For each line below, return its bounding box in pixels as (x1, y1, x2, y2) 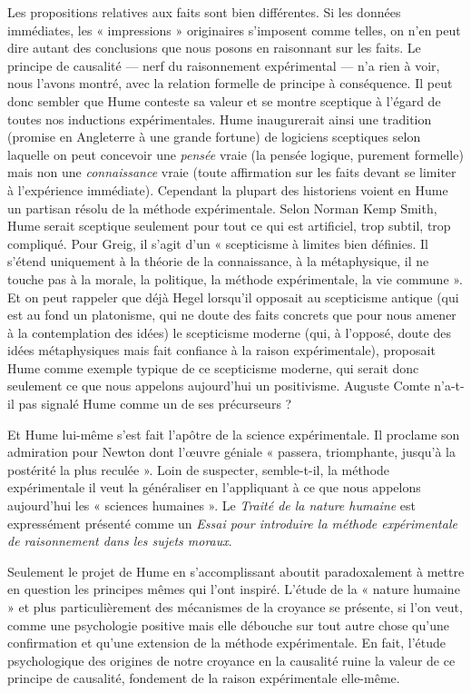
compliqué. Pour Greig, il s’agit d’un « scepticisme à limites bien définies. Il (7, 233, 428, 252)
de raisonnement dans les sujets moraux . (7, 531, 232, 550)
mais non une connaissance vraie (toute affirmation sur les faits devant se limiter (7, 163, 456, 182)
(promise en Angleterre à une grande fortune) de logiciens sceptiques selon (7, 127, 421, 146)
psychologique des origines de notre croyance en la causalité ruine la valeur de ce (7, 650, 456, 669)
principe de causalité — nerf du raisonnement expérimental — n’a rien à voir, (7, 55, 440, 74)
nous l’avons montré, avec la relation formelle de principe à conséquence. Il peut (7, 74, 453, 93)
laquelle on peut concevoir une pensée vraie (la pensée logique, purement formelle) (7, 144, 464, 163)
